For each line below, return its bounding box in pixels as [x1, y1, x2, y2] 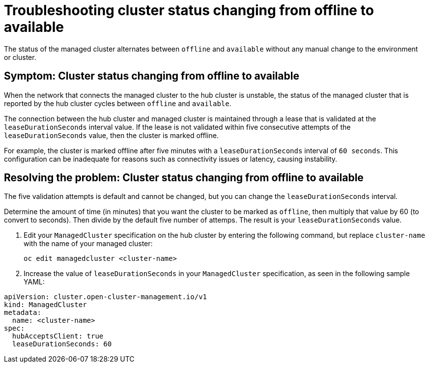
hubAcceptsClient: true [12, 332, 104, 340]
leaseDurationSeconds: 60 [12, 340, 112, 348]
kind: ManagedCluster [4, 301, 87, 309]
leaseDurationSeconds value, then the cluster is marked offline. [4, 131, 219, 140]
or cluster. [4, 53, 36, 61]
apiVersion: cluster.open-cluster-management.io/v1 [4, 293, 207, 301]
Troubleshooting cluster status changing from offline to [4, 2, 374, 19]
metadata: [4, 309, 41, 317]
